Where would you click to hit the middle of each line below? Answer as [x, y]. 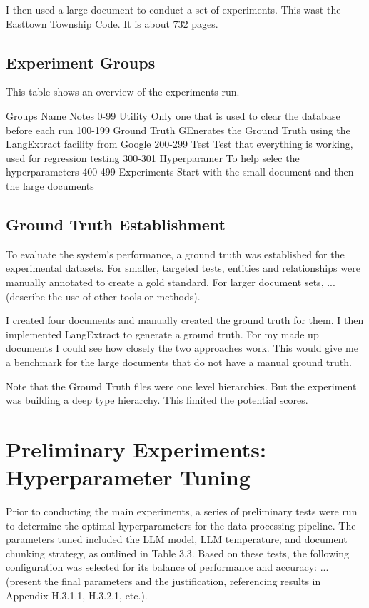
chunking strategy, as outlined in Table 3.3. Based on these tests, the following [177, 553]
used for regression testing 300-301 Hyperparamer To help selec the [153, 157]
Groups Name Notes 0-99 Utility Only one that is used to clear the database [173, 115]
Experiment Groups [81, 62]
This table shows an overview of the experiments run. [123, 92]
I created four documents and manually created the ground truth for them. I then [185, 320]
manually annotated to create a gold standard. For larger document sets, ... [171, 282]
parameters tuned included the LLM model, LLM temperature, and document [177, 539]
